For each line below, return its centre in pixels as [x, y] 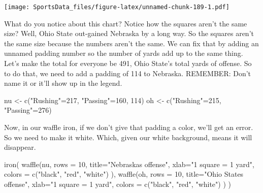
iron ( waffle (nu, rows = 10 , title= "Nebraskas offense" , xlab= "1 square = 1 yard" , [129, 164]
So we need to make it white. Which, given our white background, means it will [128, 137]
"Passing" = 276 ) [28, 110]
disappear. [20, 147]
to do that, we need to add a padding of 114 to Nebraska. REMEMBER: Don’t [128, 73]
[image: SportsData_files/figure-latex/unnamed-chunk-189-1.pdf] [117, 7]
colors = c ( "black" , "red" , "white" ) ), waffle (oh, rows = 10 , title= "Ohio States [124, 174]
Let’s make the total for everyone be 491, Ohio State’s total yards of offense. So [128, 63]
